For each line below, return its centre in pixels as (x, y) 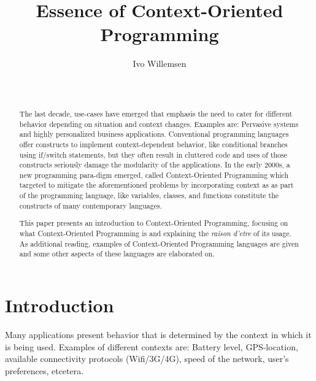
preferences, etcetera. (44, 370)
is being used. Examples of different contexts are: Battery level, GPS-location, (152, 346)
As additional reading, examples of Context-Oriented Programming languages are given (159, 243)
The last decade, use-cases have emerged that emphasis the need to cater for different (156, 113)
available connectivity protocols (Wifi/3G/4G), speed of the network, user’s (147, 359)
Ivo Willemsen (160, 63)
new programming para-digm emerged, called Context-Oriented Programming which (154, 175)
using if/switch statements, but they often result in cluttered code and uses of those (153, 154)
